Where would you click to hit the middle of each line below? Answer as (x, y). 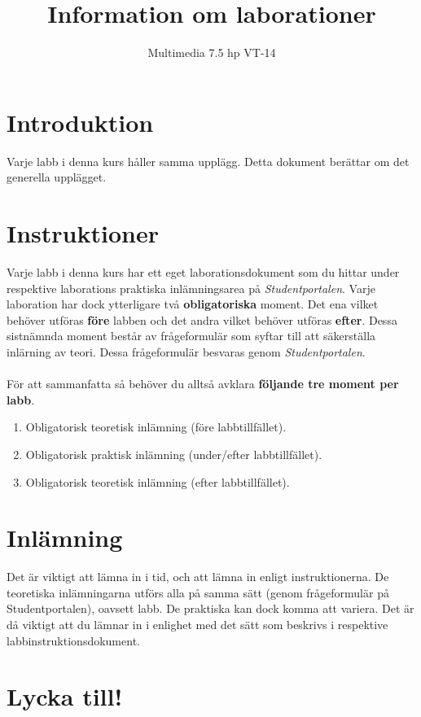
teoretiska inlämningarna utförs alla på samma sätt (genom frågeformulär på (198, 592)
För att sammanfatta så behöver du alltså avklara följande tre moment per (203, 384)
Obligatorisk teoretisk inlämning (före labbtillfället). (156, 427)
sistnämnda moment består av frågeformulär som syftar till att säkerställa (191, 336)
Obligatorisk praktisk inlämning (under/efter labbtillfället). (174, 454)
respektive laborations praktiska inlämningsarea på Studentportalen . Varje (191, 288)
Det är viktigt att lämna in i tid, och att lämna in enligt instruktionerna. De (198, 577)
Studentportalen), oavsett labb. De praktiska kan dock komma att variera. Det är (210, 608)
